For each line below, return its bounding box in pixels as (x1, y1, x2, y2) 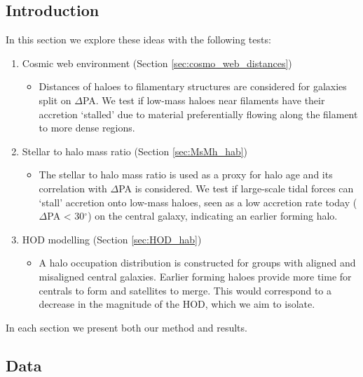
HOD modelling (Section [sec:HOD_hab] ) (22, 232, 202, 246)
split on (39, 92, 71, 107)
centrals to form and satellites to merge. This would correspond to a (39, 283, 332, 297)
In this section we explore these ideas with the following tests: (6, 32, 271, 47)
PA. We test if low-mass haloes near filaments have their (82, 92, 325, 107)
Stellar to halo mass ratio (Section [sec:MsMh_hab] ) (22, 143, 248, 158)
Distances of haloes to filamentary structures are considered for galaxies (39, 79, 347, 94)
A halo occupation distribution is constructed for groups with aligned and (39, 255, 356, 270)
